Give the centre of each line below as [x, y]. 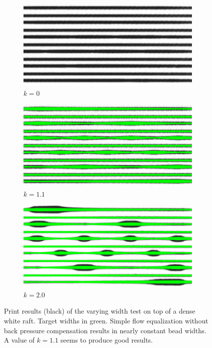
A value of [19, 340]
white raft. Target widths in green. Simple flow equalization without [106, 320]
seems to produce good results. [107, 340]
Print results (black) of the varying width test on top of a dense [100, 311]
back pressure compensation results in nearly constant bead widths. [105, 330]
